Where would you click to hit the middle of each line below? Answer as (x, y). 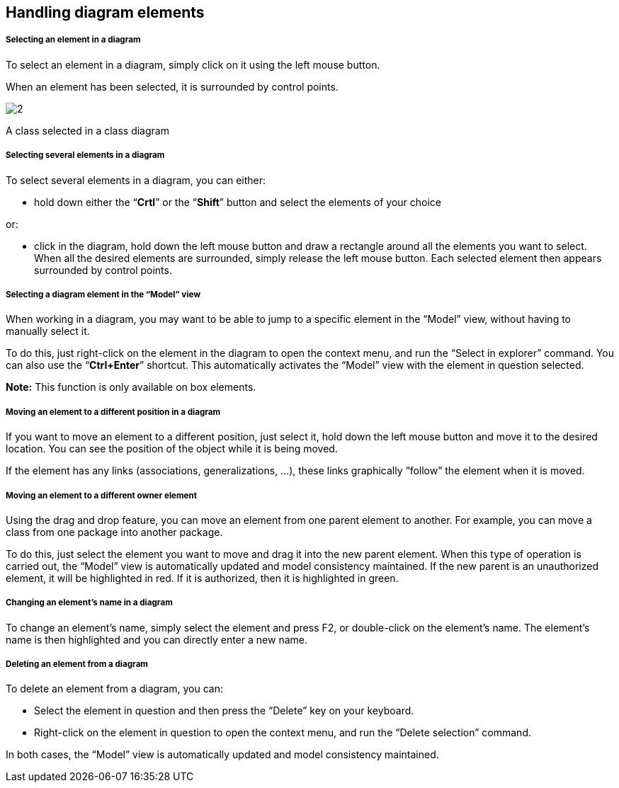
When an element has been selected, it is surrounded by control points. (172, 86)
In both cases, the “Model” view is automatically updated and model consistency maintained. (222, 755)
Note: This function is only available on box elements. (131, 387)
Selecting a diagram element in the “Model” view (103, 294)
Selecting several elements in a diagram (85, 155)
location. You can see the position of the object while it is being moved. (172, 449)
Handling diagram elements (105, 12)
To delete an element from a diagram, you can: (115, 689)
